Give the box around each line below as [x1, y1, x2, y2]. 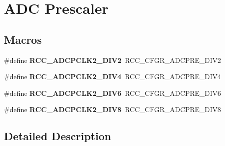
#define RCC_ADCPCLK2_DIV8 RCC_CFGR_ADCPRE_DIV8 [4, 104, 221, 115]
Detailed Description [4, 128, 112, 144]
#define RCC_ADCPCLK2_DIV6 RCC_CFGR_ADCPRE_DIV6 [4, 88, 221, 98]
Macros [4, 31, 42, 47]
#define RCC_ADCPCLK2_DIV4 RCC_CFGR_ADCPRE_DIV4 [4, 71, 221, 82]
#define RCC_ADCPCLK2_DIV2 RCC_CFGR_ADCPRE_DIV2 [4, 55, 221, 65]
